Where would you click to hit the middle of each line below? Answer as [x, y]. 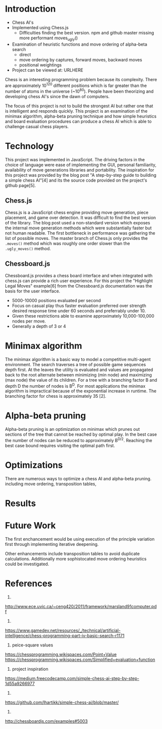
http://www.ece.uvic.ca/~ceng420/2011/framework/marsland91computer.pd [81, 606]
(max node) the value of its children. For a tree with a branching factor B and [81, 380]
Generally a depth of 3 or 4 [39, 326]
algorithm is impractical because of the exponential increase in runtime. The [81, 391]
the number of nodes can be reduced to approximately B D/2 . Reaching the [79, 440]
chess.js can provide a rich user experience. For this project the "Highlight [79, 281]
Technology [29, 146]
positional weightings [40, 65]
